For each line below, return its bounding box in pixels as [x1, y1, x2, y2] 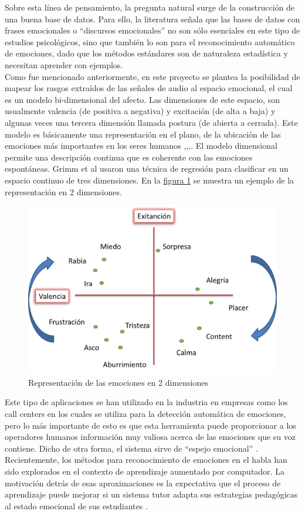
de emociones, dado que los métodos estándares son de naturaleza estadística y [5, 47, 288, 59]
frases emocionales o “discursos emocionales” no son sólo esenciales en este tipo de [5, 24, 300, 36]
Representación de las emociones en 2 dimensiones [28, 376, 209, 388]
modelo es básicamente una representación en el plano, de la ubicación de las [5, 128, 281, 140]
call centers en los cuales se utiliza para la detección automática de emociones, [5, 407, 286, 419]
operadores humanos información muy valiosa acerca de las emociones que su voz [5, 430, 296, 443]
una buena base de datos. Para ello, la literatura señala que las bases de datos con [5, 12, 300, 25]
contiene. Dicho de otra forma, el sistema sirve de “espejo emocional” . [5, 442, 258, 454]
